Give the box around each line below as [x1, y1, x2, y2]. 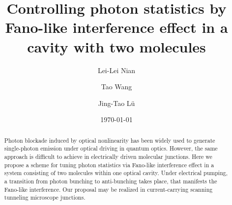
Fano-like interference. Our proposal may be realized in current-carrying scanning [4, 185, 213, 193]
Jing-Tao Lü [98, 98, 135, 108]
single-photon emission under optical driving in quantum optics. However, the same [4, 144, 218, 153]
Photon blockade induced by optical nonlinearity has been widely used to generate [4, 136, 215, 144]
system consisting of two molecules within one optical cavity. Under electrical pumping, [4, 169, 228, 177]
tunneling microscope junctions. [4, 193, 86, 202]
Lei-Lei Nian [97, 65, 136, 75]
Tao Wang [101, 81, 132, 92]
